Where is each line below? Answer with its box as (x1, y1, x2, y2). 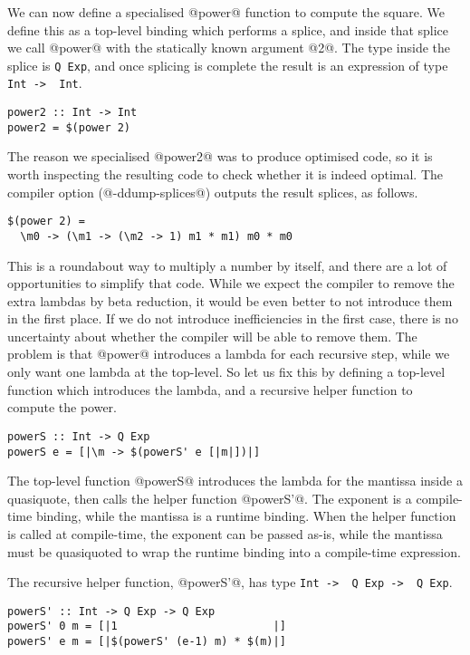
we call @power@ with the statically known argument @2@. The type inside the (7, 38, 451, 57)
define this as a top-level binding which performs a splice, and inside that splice (7, 20, 449, 39)
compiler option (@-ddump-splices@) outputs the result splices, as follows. (7, 182, 418, 201)
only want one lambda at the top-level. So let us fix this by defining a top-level (7, 362, 446, 381)
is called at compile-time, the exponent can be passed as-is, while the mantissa (7, 524, 443, 543)
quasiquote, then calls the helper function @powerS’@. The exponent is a (7, 488, 412, 507)
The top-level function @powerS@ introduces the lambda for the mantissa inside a (7, 471, 463, 490)
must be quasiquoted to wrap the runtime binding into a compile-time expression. (7, 542, 461, 561)
